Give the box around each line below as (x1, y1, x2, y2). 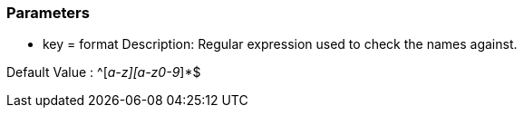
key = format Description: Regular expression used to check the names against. (43, 36, 518, 53)
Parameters (6, 4, 90, 22)
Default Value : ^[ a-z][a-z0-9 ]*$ (6, 64, 201, 81)
